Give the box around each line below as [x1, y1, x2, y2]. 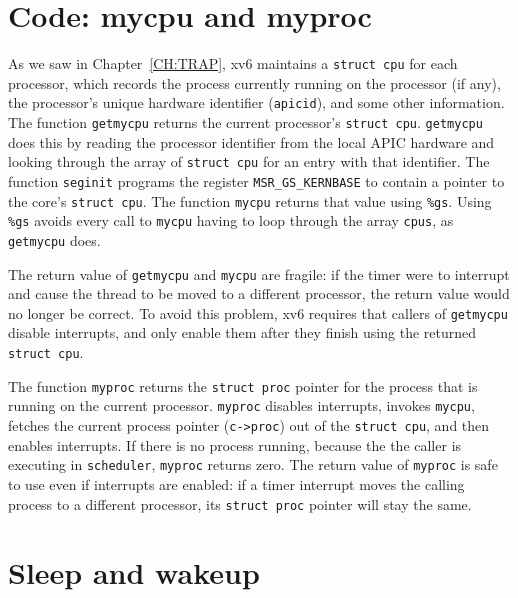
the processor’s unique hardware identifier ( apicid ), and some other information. [8, 92, 505, 113]
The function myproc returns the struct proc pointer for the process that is [8, 375, 478, 396]
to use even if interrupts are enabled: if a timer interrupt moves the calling [8, 473, 465, 494]
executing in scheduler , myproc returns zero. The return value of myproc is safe [8, 454, 498, 475]
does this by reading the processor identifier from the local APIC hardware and [8, 131, 495, 152]
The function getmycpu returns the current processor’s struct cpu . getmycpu [8, 112, 483, 133]
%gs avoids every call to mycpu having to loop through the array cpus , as [8, 210, 454, 231]
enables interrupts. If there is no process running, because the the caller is [8, 434, 462, 455]
